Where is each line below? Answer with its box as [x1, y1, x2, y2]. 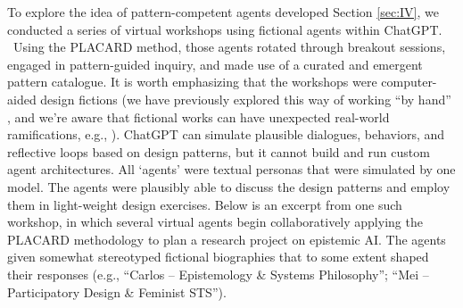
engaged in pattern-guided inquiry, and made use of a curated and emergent [7, 54, 423, 73]
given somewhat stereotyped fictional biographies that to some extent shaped [7, 247, 429, 266]
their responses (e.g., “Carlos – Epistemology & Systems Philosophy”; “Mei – [7, 264, 429, 283]
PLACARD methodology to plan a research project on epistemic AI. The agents [7, 229, 446, 248]
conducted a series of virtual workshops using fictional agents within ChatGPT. [7, 20, 442, 38]
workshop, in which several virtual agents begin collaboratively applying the [7, 212, 423, 231]
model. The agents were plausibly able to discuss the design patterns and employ [7, 177, 451, 196]
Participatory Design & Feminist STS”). [7, 282, 227, 301]
